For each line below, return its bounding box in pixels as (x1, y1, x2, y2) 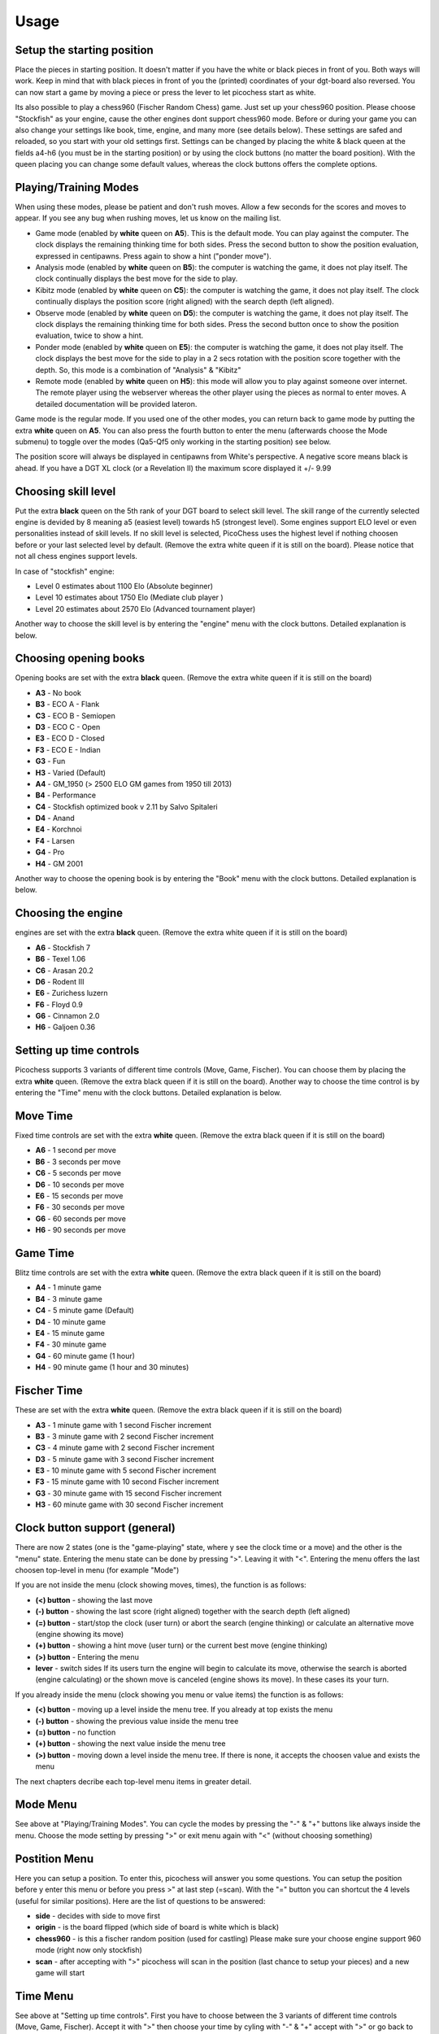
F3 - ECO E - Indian (35, 744, 101, 754)
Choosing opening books (15, 652, 146, 666)
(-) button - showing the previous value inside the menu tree (35, 1716, 239, 1726)
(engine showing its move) (35, 1629, 124, 1639)
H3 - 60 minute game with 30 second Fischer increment (35, 1499, 224, 1509)
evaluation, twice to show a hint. (35, 330, 144, 341)
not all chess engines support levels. (15, 552, 138, 561)
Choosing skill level (15, 484, 116, 498)
